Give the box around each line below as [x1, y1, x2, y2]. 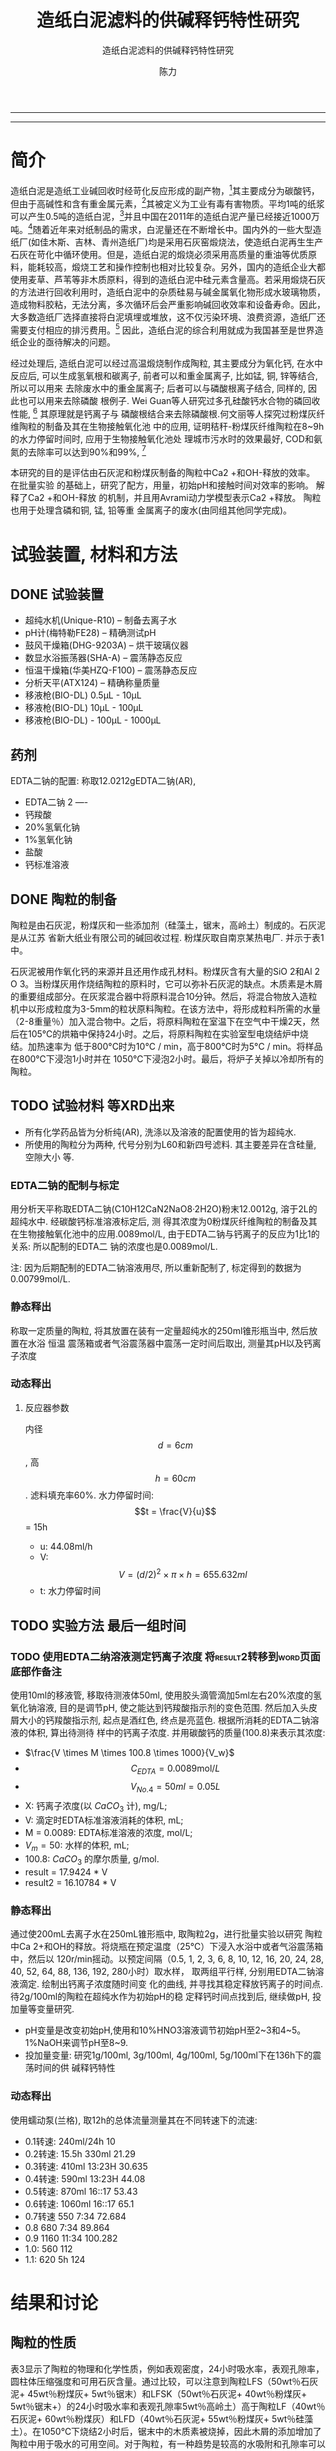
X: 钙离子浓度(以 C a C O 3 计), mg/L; [24, 1799, 168, 1814]
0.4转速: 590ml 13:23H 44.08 [24, 2172, 146, 2185]
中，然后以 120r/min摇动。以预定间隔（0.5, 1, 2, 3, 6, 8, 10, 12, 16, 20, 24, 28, [10, 1953, 324, 1965]
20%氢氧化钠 [24, 821, 80, 833]
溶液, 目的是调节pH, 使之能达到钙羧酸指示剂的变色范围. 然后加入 [36, 1702, 300, 1714]
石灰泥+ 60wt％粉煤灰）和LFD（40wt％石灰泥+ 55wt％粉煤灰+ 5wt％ [10, 2412, 297, 2425]
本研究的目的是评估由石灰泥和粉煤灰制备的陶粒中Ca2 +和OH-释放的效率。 [10, 467, 316, 479]
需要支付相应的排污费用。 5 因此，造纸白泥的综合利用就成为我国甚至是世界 [10, 322, 315, 336]
